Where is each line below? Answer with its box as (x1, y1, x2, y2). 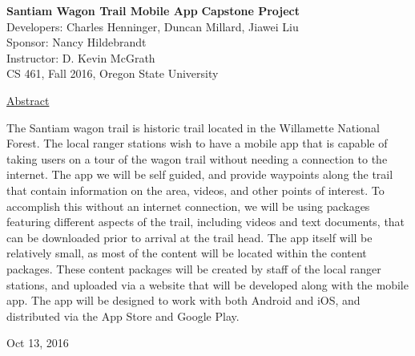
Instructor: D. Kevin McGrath (6, 49, 155, 66)
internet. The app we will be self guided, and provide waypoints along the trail (6, 166, 393, 183)
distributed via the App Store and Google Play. (6, 307, 240, 324)
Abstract (6, 91, 50, 108)
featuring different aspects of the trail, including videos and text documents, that (6, 213, 405, 230)
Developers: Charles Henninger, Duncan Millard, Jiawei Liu (6, 18, 299, 34)
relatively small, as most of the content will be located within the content (6, 245, 367, 261)
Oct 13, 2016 (6, 334, 69, 351)
